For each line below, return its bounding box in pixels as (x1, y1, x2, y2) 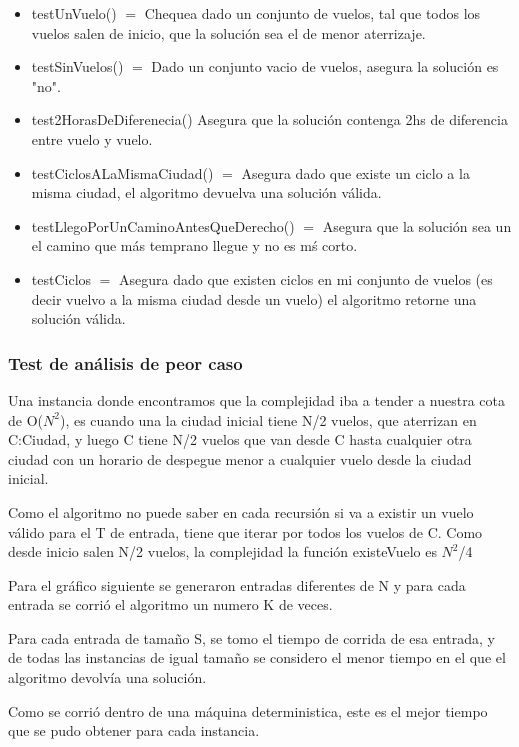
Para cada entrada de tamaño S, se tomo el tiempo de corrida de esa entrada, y (8, 627, 496, 648)
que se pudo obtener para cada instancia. (8, 720, 260, 741)
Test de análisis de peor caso (8, 350, 243, 375)
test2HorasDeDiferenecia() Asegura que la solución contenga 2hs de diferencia (31, 109, 508, 130)
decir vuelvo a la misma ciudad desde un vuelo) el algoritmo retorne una (31, 288, 477, 309)
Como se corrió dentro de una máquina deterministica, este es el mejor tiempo (8, 700, 488, 721)
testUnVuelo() (31, 3, 117, 23)
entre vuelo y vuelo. (31, 128, 153, 149)
